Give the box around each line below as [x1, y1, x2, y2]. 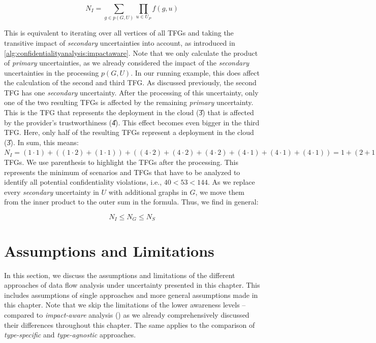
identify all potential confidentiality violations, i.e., [4, 177, 162, 187]
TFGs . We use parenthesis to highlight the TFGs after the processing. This [4, 157, 238, 167]
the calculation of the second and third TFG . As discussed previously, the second [4, 77, 257, 88]
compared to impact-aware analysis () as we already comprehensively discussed [4, 309, 249, 320]
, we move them [195, 186, 244, 197]
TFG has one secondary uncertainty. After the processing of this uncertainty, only [4, 87, 259, 97]
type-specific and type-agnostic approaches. [4, 329, 136, 340]
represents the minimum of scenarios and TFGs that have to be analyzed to [4, 166, 240, 177]
